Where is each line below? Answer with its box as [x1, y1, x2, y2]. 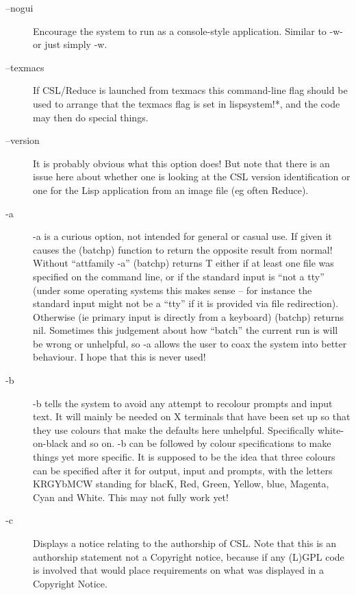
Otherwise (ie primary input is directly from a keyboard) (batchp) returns [33, 309, 344, 324]
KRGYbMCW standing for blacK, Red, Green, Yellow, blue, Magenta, [33, 476, 329, 491]
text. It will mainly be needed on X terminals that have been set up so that [33, 409, 351, 424]
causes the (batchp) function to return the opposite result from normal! [33, 242, 333, 256]
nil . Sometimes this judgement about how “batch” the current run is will [33, 323, 338, 337]
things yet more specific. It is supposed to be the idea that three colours [33, 450, 335, 464]
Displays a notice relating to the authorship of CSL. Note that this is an [33, 536, 337, 550]
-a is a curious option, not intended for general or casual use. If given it [33, 229, 332, 243]
